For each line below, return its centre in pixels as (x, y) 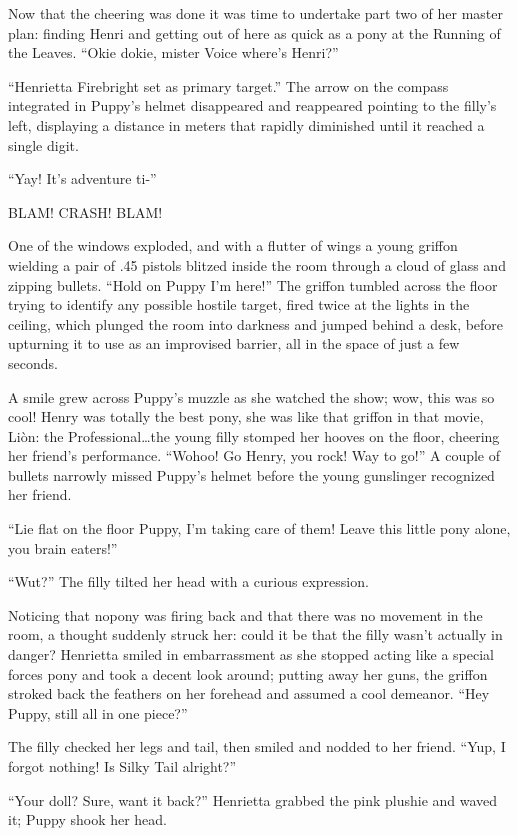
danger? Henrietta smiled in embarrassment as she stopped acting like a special (251, 654)
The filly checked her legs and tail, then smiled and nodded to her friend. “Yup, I (257, 746)
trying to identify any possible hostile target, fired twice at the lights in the (239, 304)
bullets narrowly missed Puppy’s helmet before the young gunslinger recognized (251, 474)
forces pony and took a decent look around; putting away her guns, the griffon (248, 673)
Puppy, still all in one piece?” (98, 712)
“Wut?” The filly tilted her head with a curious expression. (188, 581)
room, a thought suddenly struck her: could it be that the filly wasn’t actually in (255, 634)
